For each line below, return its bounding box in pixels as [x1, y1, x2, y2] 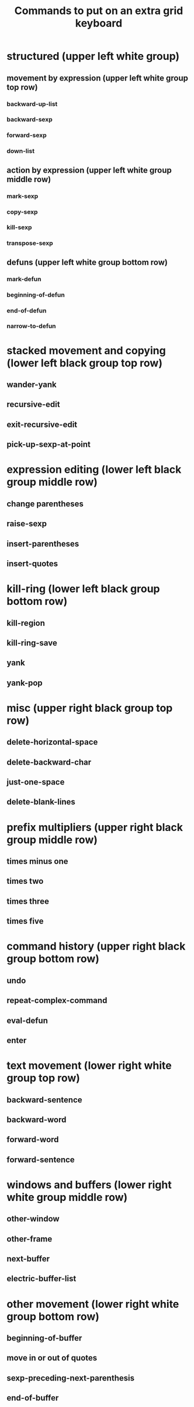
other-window [6, 1214, 60, 1224]
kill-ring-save [6, 638, 57, 648]
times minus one [6, 856, 68, 866]
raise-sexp [6, 519, 47, 529]
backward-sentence [6, 1095, 82, 1105]
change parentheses [6, 499, 84, 509]
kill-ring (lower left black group [6, 583, 160, 595]
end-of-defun [6, 307, 47, 315]
